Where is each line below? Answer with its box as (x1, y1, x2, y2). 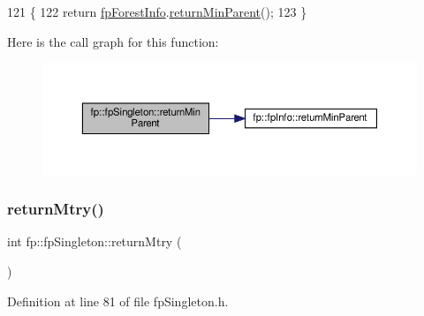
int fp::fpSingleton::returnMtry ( (7, 232, 182, 251)
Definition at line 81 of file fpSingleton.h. (7, 291, 229, 310)
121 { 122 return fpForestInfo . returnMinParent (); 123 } (7, 3, 307, 20)
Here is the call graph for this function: (7, 32, 219, 50)
